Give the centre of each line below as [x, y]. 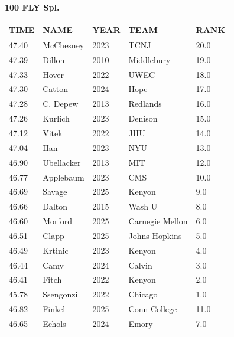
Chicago [143, 294]
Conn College [153, 309]
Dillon [54, 59]
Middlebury [149, 59]
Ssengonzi [60, 294]
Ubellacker [62, 162]
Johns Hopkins [155, 235]
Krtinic [56, 250]
